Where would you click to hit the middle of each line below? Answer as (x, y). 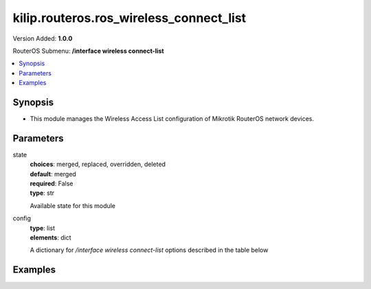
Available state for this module (73, 205)
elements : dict (50, 238)
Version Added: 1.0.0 (43, 38)
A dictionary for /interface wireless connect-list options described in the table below (149, 250)
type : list (42, 228)
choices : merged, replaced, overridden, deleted (98, 164)
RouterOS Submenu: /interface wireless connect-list (88, 51)
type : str (42, 193)
